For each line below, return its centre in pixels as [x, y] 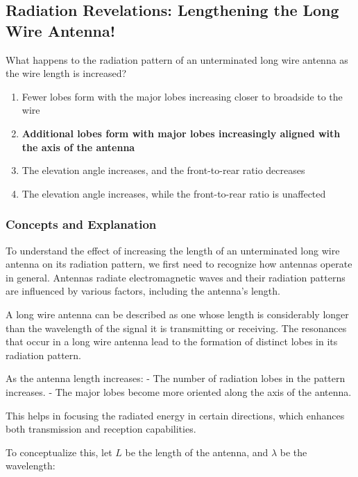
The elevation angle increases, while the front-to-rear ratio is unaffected [174, 193]
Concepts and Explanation [81, 224]
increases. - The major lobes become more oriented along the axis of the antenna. [179, 391]
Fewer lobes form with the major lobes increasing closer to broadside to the [182, 96]
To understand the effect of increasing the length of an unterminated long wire [173, 250]
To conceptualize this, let [59, 452]
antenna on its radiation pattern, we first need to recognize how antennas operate [179, 264]
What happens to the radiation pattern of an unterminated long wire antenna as [177, 59]
